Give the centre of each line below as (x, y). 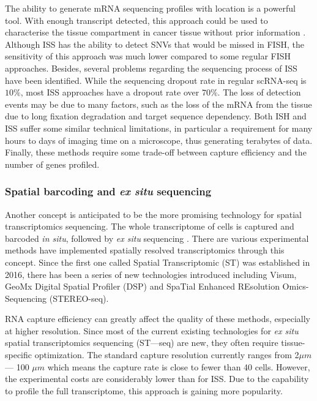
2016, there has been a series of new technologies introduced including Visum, (151, 274)
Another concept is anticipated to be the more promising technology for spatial (153, 214)
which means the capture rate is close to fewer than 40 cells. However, (179, 366)
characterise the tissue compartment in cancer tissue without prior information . (155, 32)
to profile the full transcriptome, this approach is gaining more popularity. (144, 390)
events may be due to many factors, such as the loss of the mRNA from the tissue (158, 104)
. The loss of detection (259, 92)
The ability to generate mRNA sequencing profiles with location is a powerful (150, 8)
